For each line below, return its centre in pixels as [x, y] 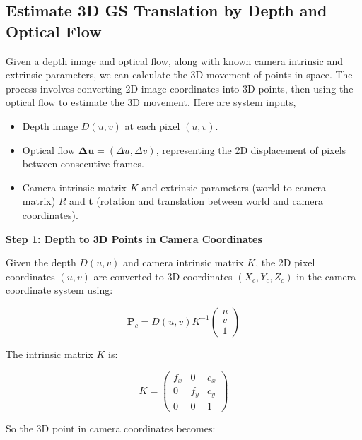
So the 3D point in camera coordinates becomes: [111, 428]
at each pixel [152, 125]
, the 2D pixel [285, 262]
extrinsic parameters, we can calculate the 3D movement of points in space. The [179, 75]
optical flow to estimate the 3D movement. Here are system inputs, [151, 102]
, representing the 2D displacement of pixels [251, 149]
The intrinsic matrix [49, 353]
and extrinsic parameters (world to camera [234, 187]
